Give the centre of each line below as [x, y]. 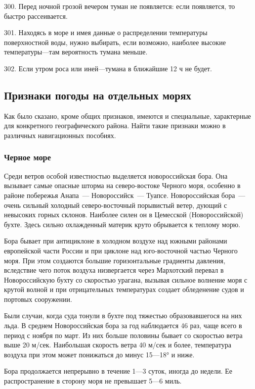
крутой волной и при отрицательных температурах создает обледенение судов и [124, 289]
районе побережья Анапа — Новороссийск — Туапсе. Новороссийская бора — [125, 195]
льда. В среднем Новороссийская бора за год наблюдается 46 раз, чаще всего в [123, 325]
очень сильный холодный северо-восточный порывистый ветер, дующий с [116, 205]
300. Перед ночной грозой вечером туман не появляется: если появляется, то [120, 6]
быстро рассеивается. [36, 16]
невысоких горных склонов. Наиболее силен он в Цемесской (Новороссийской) [124, 215]
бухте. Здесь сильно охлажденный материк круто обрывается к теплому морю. [122, 224]
